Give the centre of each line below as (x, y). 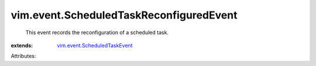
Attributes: (23, 56)
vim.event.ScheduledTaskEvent (95, 45)
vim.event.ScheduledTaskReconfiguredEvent (124, 15)
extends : (22, 45)
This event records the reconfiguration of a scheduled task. (97, 32)
